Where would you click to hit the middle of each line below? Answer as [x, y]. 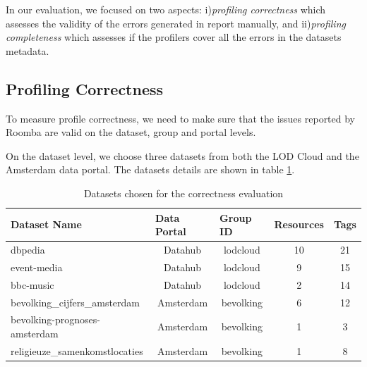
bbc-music [32, 284]
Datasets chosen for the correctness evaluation [183, 193]
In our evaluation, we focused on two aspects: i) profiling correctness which [166, 9]
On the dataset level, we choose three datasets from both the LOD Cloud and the [182, 155]
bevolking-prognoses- [55, 319]
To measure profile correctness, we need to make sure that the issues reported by [181, 118]
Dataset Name [46, 224]
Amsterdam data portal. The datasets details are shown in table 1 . [150, 169]
